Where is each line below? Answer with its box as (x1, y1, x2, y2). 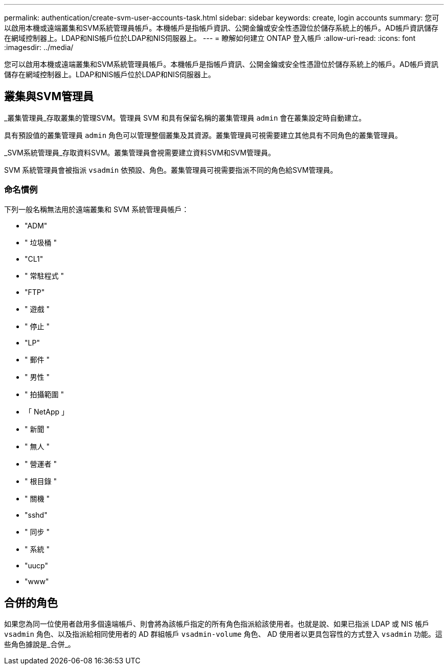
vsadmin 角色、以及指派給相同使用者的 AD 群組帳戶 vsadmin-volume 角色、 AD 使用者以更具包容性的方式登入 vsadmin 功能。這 (4, 630, 443, 639)
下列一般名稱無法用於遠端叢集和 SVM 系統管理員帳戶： (4, 204, 189, 214)
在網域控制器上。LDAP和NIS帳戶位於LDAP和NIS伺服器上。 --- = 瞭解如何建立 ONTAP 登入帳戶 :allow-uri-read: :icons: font (4, 34, 416, 42)
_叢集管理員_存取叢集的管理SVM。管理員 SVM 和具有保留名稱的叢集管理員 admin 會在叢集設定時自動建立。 (4, 113, 366, 122)
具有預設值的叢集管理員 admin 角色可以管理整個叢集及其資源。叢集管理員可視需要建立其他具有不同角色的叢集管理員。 (4, 130, 402, 140)
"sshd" (25, 510, 48, 519)
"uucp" (25, 561, 48, 570)
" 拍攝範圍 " (25, 389, 64, 399)
